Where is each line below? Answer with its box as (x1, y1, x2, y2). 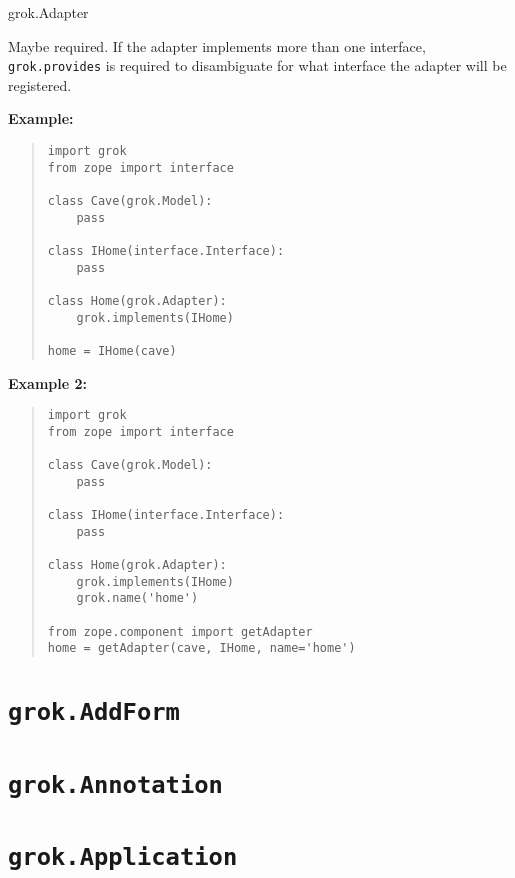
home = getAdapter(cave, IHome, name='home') (47, 641, 356, 656)
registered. (8, 74, 72, 95)
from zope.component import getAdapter (47, 624, 313, 639)
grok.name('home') (76, 591, 199, 606)
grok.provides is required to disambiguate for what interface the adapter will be (8, 55, 507, 76)
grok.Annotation (8, 770, 223, 799)
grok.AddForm (8, 698, 180, 727)
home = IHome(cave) (47, 343, 177, 358)
